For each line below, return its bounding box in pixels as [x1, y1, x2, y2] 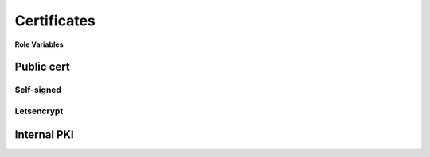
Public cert [14, 60, 71, 74]
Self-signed [14, 84, 61, 95]
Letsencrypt [14, 105, 64, 117]
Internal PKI [14, 128, 75, 141]
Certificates [14, 12, 96, 29]
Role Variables [14, 40, 64, 49]
